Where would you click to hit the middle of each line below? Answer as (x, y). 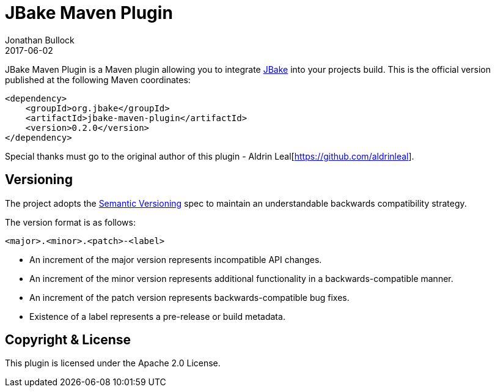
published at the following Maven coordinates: (98, 80)
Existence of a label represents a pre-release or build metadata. (157, 316)
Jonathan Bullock (40, 40)
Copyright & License (68, 340)
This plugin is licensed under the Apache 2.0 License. (113, 363)
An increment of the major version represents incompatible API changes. (176, 259)
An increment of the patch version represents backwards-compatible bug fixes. (189, 297)
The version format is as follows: (70, 222)
